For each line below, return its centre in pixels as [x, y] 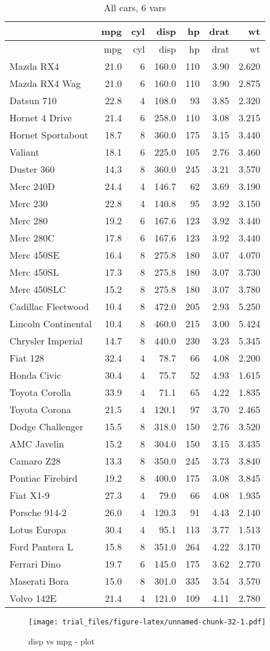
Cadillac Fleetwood [49, 306]
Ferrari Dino [35, 564]
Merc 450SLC [38, 289]
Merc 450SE [35, 255]
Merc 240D [32, 186]
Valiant [25, 152]
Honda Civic [36, 375]
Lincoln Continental [51, 323]
